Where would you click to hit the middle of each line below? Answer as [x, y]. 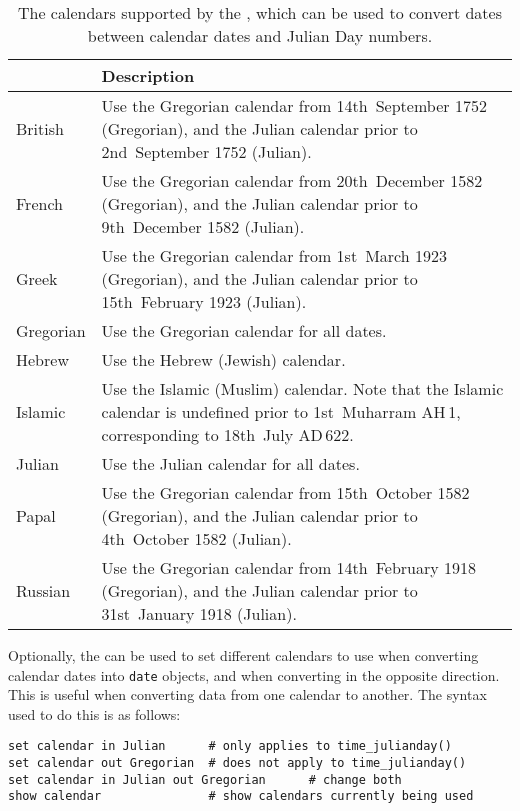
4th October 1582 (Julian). [196, 538]
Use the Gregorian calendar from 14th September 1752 [294, 105]
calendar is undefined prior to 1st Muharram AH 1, [281, 411]
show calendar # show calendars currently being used [241, 796]
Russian [43, 590]
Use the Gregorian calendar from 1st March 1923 [274, 255]
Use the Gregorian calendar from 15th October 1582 [285, 492]
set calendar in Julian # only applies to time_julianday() [230, 746]
